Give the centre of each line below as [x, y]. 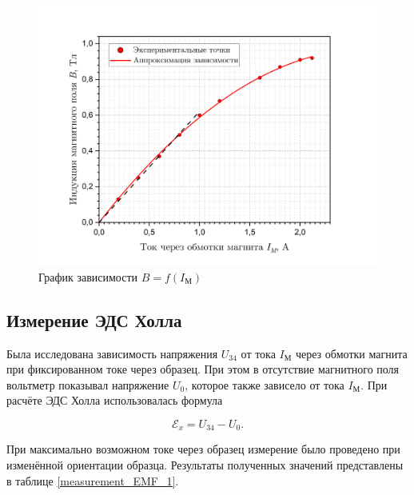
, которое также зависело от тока [265, 384]
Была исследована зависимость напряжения [112, 353]
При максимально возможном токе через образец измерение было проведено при [203, 449]
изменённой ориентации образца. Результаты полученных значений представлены [205, 465]
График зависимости [88, 276]
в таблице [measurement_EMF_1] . [93, 480]
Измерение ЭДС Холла [94, 319]
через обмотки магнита [351, 353]
